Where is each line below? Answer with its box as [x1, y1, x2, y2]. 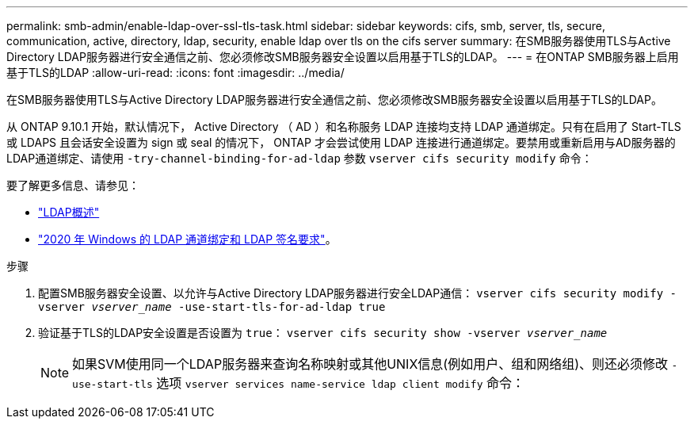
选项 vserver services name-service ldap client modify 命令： [156, 375, 525, 391]
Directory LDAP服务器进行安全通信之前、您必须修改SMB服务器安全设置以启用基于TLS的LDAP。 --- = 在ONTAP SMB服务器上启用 [6, 50, 679, 63]
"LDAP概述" [38, 205, 100, 219]
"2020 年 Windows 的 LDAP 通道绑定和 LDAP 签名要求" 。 [38, 232, 337, 246]
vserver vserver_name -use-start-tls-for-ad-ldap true [38, 301, 386, 313]
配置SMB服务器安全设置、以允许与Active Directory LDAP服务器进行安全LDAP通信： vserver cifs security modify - [38, 286, 677, 300]
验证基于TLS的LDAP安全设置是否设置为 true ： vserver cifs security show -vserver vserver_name [38, 326, 608, 339]
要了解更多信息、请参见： [6, 178, 139, 192]
